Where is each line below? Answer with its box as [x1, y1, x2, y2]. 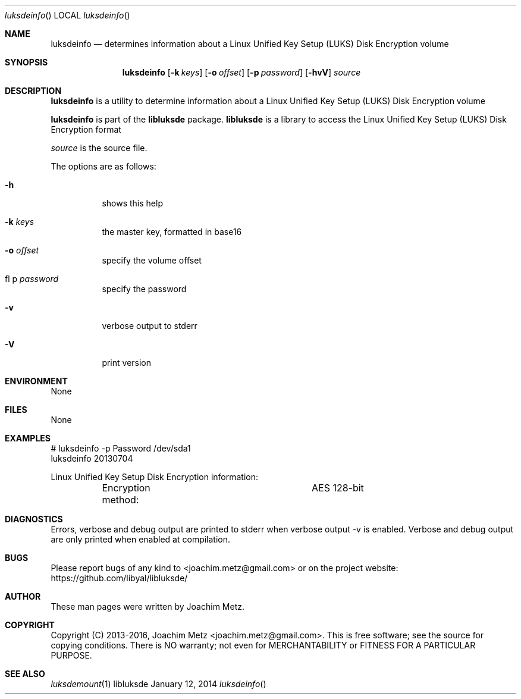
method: [102, 494, 139, 506]
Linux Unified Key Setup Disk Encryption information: [51, 472, 259, 482]
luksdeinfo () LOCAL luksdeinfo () [5, 10, 130, 20]
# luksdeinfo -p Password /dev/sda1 [51, 443, 191, 453]
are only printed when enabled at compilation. [51, 534, 231, 544]
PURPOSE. [51, 650, 92, 660]
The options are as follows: [51, 161, 156, 171]
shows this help [102, 198, 163, 208]
